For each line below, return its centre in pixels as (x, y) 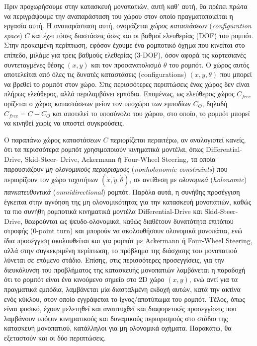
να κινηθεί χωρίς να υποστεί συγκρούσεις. (64, 123)
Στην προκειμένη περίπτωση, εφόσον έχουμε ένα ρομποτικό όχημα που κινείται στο (125, 45)
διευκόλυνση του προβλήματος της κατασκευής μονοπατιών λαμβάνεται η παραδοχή (125, 269)
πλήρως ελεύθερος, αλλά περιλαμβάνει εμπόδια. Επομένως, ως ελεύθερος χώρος (119, 94)
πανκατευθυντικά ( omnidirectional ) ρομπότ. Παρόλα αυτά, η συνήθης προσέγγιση (122, 192)
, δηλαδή (215, 103)
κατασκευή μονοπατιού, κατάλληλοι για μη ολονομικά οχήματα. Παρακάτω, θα (118, 328)
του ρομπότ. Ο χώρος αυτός (209, 64)
